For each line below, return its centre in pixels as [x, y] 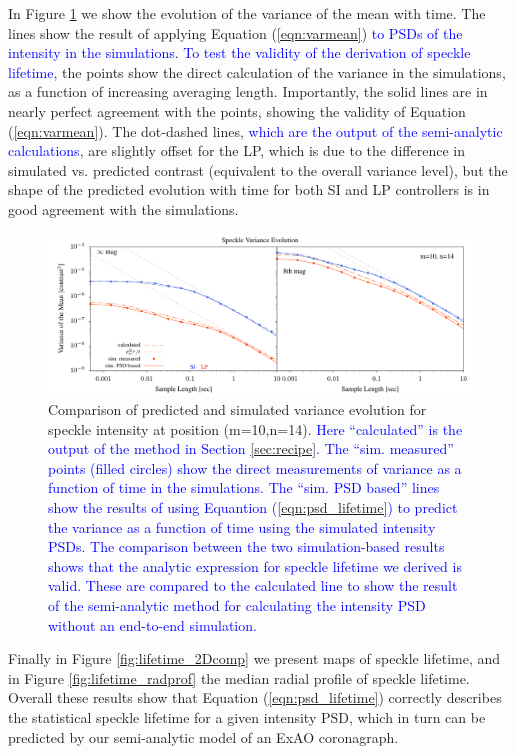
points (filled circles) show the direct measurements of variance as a [255, 467]
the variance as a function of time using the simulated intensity [242, 526]
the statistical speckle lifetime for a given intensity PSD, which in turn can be [247, 716]
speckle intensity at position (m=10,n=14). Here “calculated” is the [255, 428]
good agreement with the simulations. [123, 208]
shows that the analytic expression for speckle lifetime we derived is [255, 565]
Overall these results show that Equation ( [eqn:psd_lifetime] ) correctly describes [255, 697]
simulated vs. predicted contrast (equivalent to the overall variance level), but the [258, 169]
